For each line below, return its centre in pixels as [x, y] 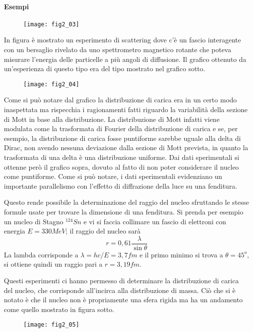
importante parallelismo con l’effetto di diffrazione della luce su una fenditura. [121, 186]
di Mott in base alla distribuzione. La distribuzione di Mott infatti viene [112, 119]
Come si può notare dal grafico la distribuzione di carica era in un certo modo [120, 100]
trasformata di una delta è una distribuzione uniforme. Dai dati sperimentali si [122, 157]
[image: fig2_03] [51, 24]
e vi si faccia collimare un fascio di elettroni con [155, 221]
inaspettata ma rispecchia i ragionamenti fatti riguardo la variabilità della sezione [126, 109]
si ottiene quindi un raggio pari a [53, 264]
